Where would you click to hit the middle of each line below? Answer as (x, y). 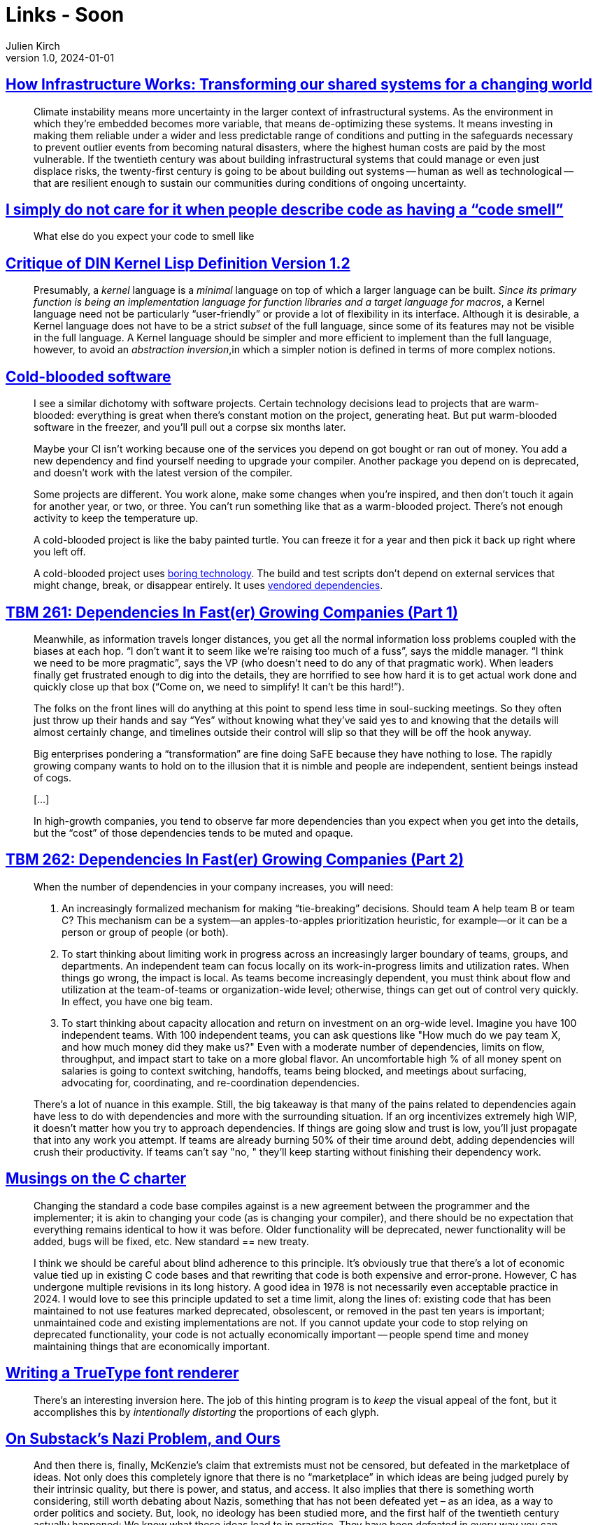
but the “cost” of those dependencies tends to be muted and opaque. (193, 832)
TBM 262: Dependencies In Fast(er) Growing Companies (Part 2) (235, 860)
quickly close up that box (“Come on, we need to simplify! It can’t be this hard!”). (219, 686)
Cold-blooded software (88, 376)
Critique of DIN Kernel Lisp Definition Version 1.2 (178, 263)
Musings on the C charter (96, 1179)
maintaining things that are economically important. (152, 1346)
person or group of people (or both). (145, 932)
